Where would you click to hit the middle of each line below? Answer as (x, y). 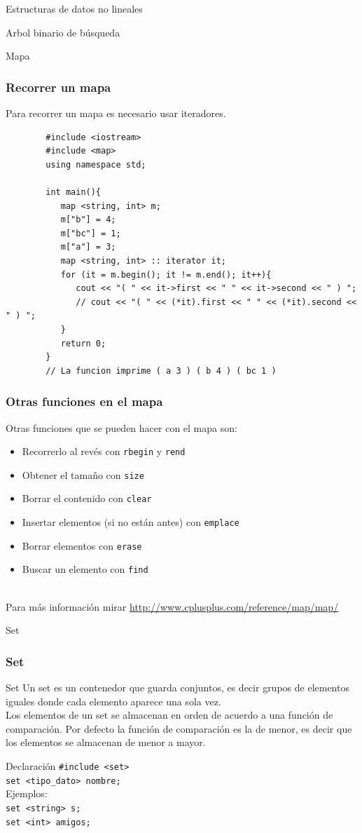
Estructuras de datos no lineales (74, 8)
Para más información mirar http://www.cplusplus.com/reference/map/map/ (172, 606)
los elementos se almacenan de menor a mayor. (106, 742)
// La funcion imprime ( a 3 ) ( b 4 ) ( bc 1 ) (161, 371)
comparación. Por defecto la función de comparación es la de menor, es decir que (179, 728)
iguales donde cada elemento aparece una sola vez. (113, 701)
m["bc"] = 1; (91, 233)
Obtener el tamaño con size (83, 474)
